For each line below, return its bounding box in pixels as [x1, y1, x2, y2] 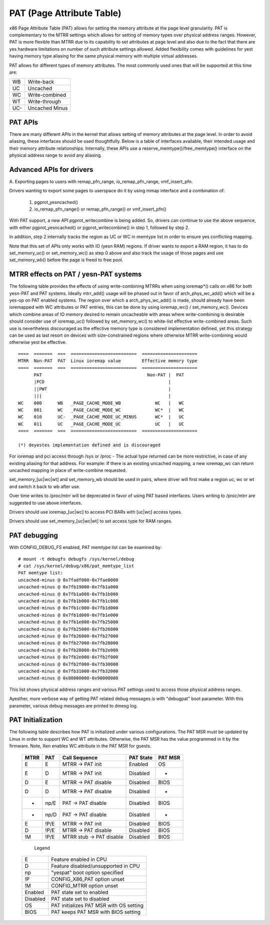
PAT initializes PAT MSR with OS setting [50, 902, 143, 909]
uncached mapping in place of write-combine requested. [9, 468, 127, 474]
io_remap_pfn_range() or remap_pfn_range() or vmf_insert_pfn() [34, 206, 167, 212]
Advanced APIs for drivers [9, 165, 93, 174]
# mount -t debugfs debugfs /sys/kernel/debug [18, 556, 134, 562]
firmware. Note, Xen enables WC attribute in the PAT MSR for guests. [9, 743, 151, 749]
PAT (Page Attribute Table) [9, 8, 121, 19]
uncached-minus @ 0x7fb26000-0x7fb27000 [18, 633, 118, 639]
